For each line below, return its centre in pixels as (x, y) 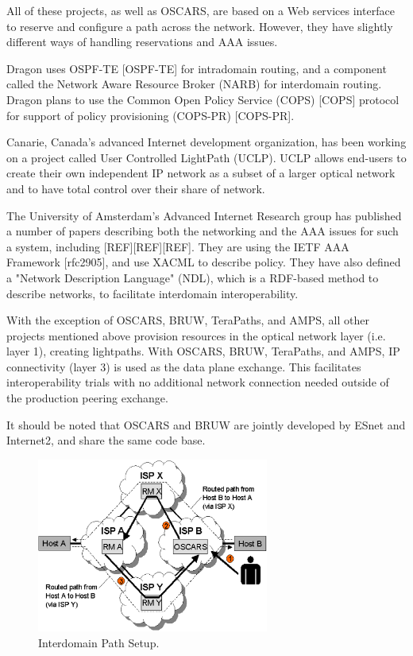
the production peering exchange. (87, 398)
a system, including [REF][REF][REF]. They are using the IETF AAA (178, 246)
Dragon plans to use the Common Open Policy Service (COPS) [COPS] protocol (203, 99)
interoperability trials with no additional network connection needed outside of (198, 382)
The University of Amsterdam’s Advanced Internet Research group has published (204, 215)
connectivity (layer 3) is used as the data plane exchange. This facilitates (184, 366)
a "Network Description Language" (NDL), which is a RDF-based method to (193, 277)
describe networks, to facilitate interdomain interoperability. (152, 293)
